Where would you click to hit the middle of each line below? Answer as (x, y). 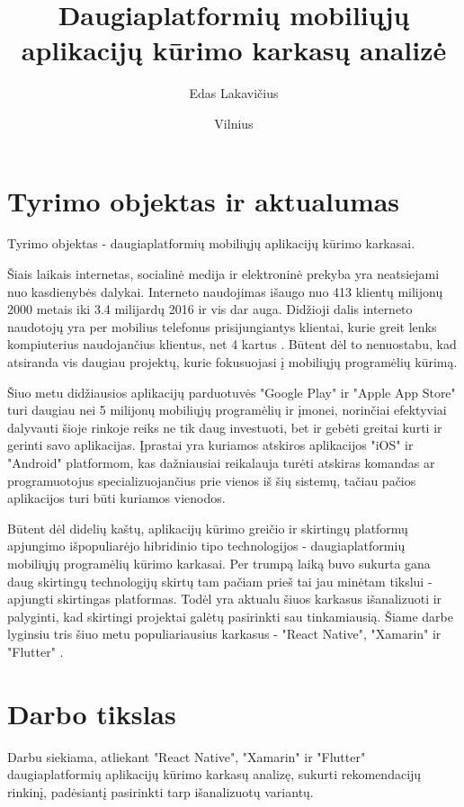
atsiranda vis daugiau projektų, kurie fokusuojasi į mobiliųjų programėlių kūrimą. (232, 362)
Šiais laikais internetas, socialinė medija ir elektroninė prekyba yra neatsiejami (223, 274)
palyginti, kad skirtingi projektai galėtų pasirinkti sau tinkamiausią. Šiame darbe (231, 616)
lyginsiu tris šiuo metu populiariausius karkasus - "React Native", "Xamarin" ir (224, 634)
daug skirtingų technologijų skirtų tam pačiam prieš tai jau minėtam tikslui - (220, 581)
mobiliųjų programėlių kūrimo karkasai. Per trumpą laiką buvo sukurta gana (219, 563)
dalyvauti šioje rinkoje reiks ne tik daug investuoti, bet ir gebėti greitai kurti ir (225, 427)
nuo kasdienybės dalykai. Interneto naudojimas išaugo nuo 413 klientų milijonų (225, 291)
